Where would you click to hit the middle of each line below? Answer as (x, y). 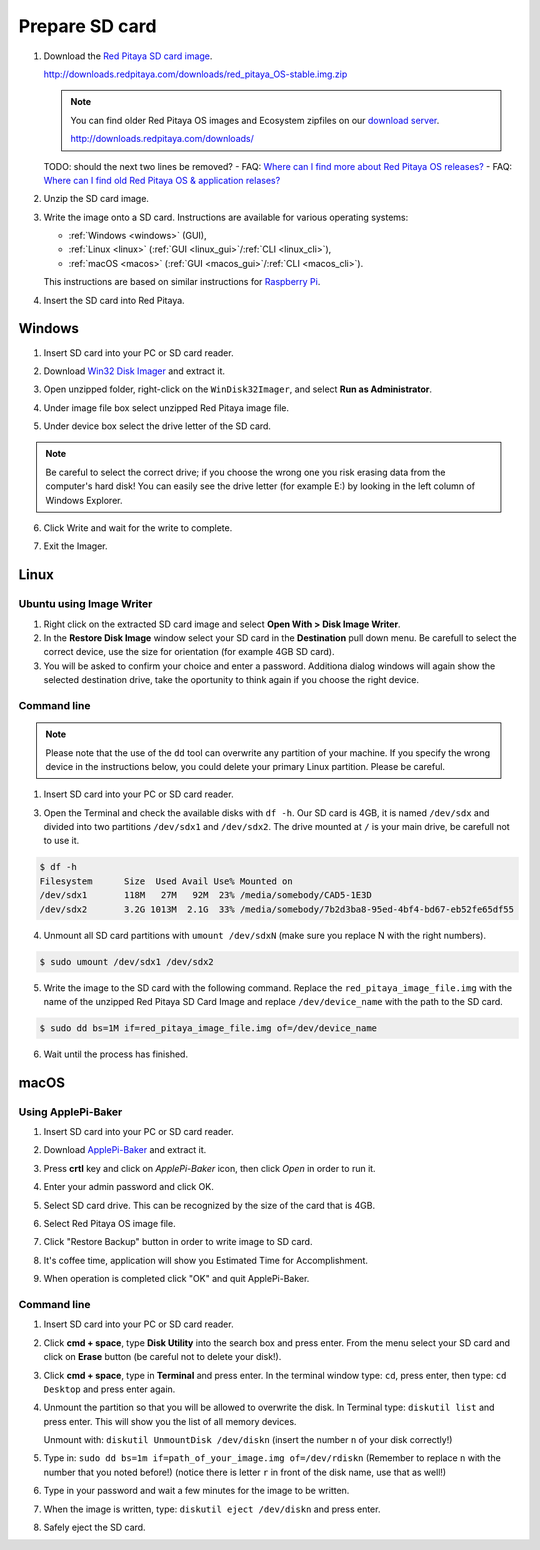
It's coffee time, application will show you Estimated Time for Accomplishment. (206, 1260)
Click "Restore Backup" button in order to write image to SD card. (178, 1242)
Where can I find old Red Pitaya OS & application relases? (162, 180)
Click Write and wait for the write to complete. (138, 528)
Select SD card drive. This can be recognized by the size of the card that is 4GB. (209, 1205)
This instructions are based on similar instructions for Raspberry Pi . (182, 282)
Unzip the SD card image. (96, 199)
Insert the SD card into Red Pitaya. (114, 300)
